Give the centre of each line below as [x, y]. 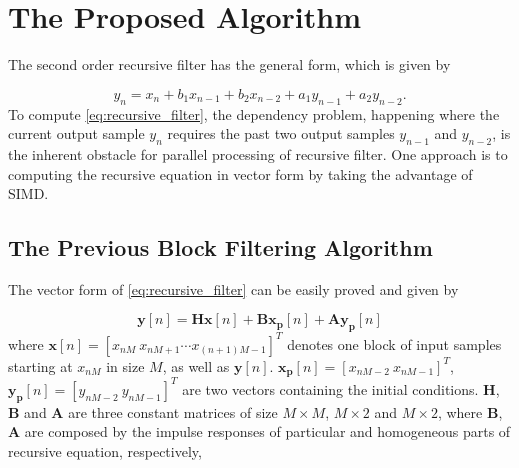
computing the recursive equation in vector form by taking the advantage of [240, 173]
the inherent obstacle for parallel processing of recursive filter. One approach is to [258, 153]
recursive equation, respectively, [105, 450]
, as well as [196, 365]
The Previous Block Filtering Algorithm [220, 247]
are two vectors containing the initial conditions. [330, 388]
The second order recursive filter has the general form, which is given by [229, 64]
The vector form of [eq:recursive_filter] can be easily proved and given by [233, 288]
